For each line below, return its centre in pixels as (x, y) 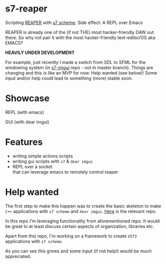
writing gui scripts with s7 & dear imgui (53, 161)
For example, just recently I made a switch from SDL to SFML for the (75, 62)
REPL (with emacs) (24, 112)
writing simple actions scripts (43, 156)
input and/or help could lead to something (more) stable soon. (69, 78)
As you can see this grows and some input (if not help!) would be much (78, 251)
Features (24, 142)
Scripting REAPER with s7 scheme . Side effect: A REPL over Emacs (74, 22)
